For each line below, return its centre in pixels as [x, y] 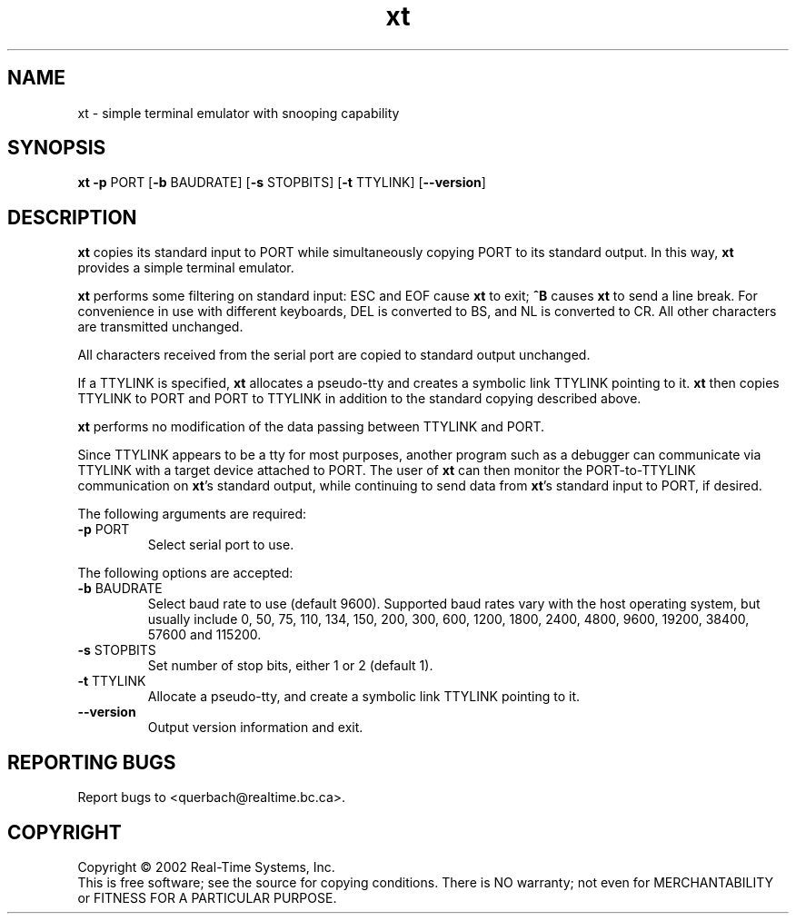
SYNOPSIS [57, 148]
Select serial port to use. [221, 545]
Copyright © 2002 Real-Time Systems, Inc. [206, 867]
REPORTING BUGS [92, 762]
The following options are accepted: [185, 573]
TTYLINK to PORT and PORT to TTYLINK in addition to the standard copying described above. [359, 399]
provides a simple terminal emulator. [186, 268]
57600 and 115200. [204, 635]
